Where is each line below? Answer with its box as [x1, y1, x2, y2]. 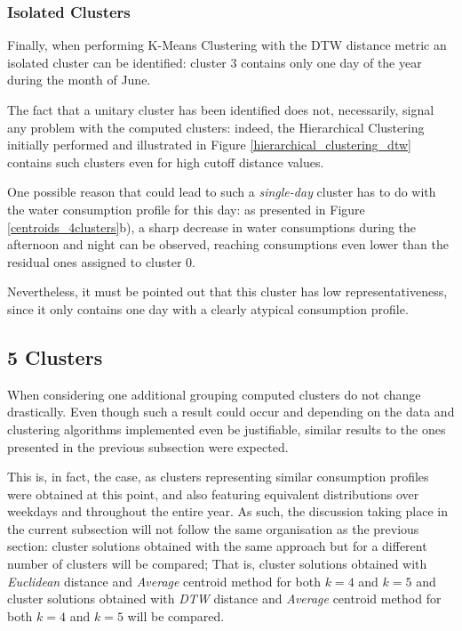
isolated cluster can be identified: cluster [7, 53, 227, 71]
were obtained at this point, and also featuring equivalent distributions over [7, 484, 419, 503]
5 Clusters [7, 343, 103, 370]
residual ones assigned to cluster [7, 252, 182, 271]
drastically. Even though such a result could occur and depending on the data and [7, 402, 455, 421]
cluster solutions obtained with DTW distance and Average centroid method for [7, 589, 442, 608]
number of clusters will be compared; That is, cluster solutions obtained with [7, 554, 427, 573]
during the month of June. [7, 70, 151, 89]
